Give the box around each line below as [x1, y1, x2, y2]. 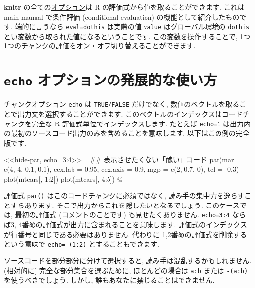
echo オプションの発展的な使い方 [4, 70, 218, 90]
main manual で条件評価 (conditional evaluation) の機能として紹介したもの [4, 11, 240, 22]
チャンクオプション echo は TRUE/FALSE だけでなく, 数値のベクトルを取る [4, 99, 240, 109]
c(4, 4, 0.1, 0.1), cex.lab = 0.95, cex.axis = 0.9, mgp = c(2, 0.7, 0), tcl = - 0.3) [4, 164, 239, 174]
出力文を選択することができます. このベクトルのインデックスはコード [17, 108, 243, 119]
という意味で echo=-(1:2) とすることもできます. [4, 239, 159, 249]
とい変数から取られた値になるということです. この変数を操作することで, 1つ [4, 31, 251, 41]
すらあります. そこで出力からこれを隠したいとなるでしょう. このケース [10, 200, 240, 210]
